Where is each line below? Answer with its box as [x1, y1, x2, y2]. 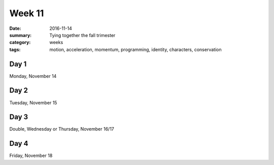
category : [9, 39, 31, 46]
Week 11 [9, 8, 44, 19]
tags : [9, 46, 21, 53]
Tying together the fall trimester [49, 32, 116, 38]
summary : [9, 32, 32, 38]
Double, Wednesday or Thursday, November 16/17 [9, 126, 114, 132]
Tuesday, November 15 [9, 99, 57, 106]
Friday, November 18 [9, 152, 53, 159]
